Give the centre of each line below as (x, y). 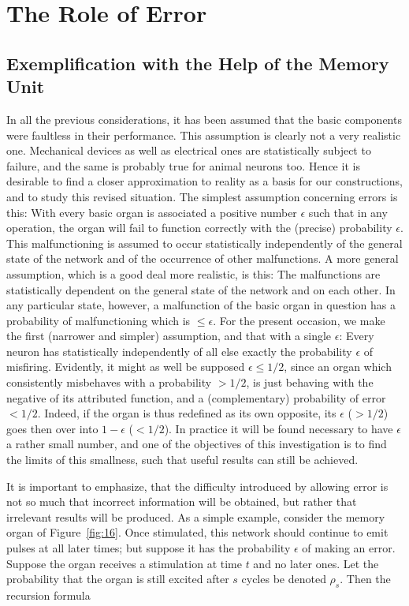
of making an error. (349, 548)
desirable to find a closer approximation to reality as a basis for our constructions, (204, 181)
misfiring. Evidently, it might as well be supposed (126, 367)
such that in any (348, 212)
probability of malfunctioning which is (99, 320)
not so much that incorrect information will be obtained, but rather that (182, 501)
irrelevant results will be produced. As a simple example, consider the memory (196, 516)
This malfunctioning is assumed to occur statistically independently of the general (204, 243)
